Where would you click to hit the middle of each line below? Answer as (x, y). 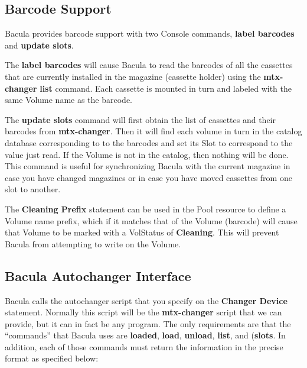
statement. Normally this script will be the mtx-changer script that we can (143, 312)
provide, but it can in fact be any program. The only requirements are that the (148, 323)
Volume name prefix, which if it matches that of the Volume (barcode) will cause (151, 220)
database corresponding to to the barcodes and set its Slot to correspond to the (149, 142)
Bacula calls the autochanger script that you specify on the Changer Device (146, 300)
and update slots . (39, 45)
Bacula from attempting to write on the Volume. (93, 243)
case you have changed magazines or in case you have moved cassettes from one (148, 177)
